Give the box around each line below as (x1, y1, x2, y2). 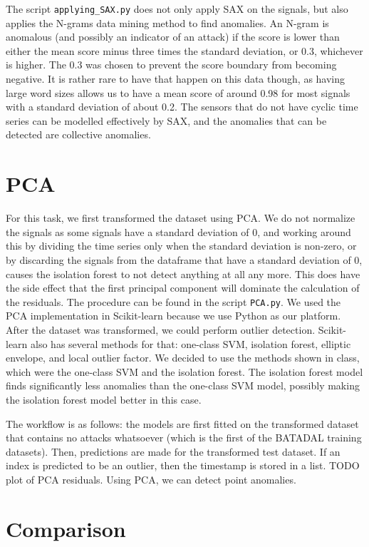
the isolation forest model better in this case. (6, 392, 202, 407)
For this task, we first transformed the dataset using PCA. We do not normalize (6, 210, 355, 225)
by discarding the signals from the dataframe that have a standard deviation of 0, (6, 252, 363, 267)
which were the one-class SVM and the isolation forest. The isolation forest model (6, 364, 363, 379)
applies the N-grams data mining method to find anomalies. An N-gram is (6, 15, 329, 30)
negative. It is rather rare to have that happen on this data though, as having (6, 71, 345, 86)
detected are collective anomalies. (6, 127, 151, 142)
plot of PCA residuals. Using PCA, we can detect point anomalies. (6, 471, 296, 486)
